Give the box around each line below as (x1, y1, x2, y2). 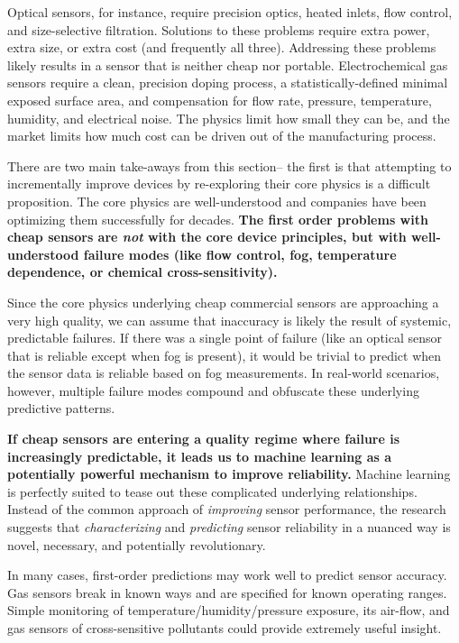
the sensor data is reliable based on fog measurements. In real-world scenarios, (7, 363, 440, 382)
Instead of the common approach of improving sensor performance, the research (7, 500, 446, 519)
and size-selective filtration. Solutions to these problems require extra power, (7, 20, 430, 39)
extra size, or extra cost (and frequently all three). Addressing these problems (7, 38, 436, 57)
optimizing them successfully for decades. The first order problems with (7, 209, 428, 228)
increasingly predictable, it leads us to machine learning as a (7, 446, 392, 465)
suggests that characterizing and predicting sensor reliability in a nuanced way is (7, 518, 451, 537)
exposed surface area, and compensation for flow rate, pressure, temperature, (7, 90, 432, 109)
